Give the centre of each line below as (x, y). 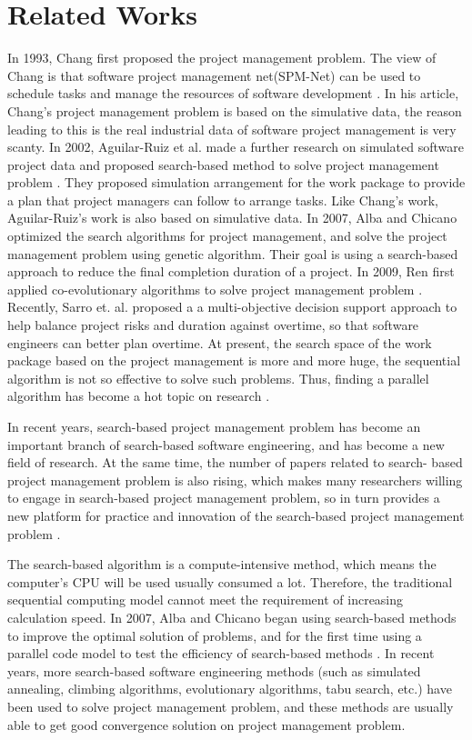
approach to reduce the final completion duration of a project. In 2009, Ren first (231, 271)
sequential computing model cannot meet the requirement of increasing (206, 600)
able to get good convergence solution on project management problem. (206, 724)
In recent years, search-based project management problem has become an (214, 426)
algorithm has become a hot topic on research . (139, 396)
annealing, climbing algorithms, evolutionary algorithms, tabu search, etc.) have (230, 689)
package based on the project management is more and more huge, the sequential (234, 360)
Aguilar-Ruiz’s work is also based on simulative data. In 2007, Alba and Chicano (232, 218)
